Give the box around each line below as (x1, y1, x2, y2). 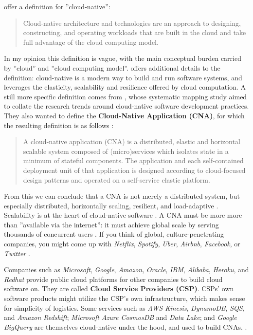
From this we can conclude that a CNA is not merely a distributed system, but (4, 191, 240, 201)
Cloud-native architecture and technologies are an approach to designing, (23, 18, 241, 28)
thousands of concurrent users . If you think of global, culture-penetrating (4, 229, 224, 239)
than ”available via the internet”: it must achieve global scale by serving (4, 219, 219, 229)
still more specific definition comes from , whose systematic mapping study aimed (4, 91, 247, 101)
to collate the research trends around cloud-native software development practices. (4, 101, 249, 111)
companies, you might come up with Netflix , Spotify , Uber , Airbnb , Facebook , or (4, 239, 240, 249)
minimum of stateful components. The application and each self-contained (23, 155, 244, 166)
